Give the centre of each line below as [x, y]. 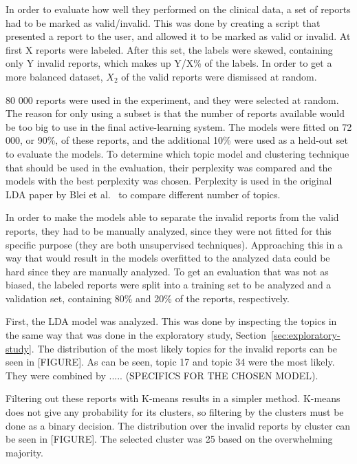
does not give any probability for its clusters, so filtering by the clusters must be [175, 412]
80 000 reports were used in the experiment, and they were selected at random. [172, 99]
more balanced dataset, [54, 76]
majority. [24, 452]
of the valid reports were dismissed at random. [219, 76]
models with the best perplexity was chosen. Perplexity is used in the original [169, 181]
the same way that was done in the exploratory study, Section [136, 335]
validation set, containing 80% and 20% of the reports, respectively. [148, 298]
